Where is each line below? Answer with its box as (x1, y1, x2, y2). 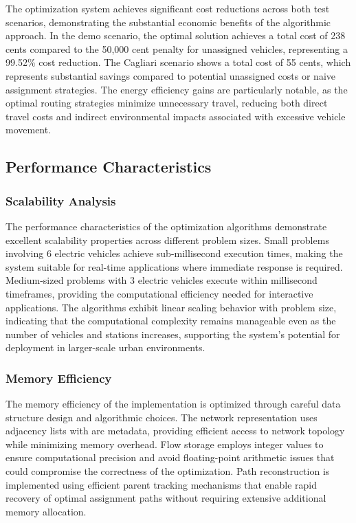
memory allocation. (5, 504, 87, 518)
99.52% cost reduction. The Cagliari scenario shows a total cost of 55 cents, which (5, 55, 351, 69)
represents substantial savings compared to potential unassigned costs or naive (5, 68, 336, 82)
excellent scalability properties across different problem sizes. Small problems (5, 232, 329, 247)
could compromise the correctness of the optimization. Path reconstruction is (5, 464, 330, 478)
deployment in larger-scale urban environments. (5, 340, 205, 355)
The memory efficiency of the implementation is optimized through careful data (5, 397, 341, 411)
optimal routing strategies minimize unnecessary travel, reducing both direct (5, 96, 328, 110)
